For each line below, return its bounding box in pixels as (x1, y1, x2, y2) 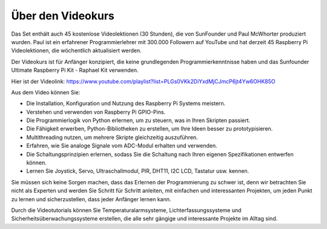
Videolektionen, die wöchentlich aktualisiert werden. (11, 47, 142, 54)
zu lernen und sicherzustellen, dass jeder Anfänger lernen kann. (11, 195, 171, 202)
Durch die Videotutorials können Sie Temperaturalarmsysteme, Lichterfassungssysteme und (11, 206, 242, 214)
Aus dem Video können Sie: (11, 88, 81, 96)
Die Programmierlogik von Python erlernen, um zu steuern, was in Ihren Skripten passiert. (26, 117, 251, 124)
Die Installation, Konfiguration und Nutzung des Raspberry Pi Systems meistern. (26, 100, 226, 107)
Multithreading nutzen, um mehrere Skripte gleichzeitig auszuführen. (26, 134, 198, 141)
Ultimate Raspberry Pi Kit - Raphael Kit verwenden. (11, 66, 139, 74)
